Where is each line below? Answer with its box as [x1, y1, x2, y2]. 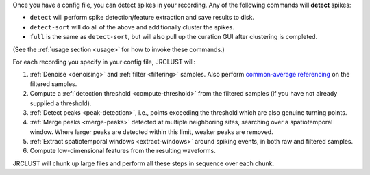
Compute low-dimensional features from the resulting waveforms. [29, 147, 216, 155]
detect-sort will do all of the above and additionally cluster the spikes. [29, 23, 234, 31]
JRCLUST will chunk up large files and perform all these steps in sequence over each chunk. [12, 159, 274, 167]
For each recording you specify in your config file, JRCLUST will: [12, 57, 195, 66]
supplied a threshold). [29, 99, 92, 107]
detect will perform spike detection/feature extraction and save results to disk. [29, 14, 255, 22]
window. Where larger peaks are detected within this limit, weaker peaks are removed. [29, 127, 273, 136]
